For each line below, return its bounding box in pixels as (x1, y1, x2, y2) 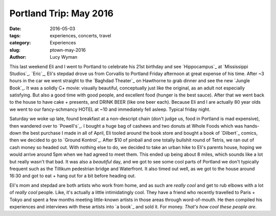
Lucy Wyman (50, 54, 78, 60)
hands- (244, 123, 260, 129)
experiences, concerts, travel (50, 32, 111, 38)
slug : (9, 46, 20, 53)
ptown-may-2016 (50, 46, 86, 53)
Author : (9, 54, 27, 60)
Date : (9, 26, 21, 32)
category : (9, 40, 31, 46)
